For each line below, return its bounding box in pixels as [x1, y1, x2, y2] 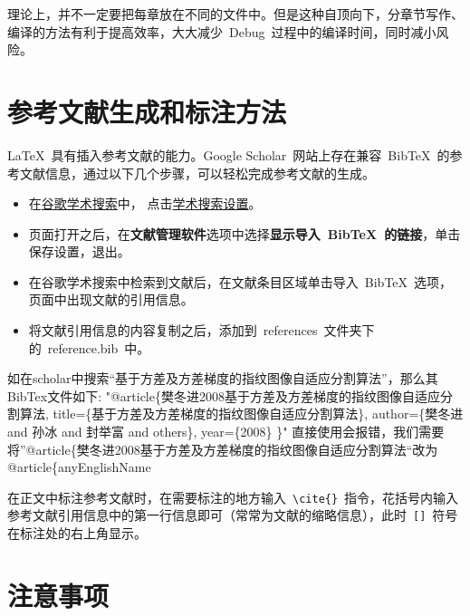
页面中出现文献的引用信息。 [28, 290, 194, 309]
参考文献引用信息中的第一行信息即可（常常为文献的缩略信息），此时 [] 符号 [7, 505, 458, 525]
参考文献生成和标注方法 [7, 92, 287, 130]
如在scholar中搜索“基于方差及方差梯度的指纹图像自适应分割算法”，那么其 [7, 369, 438, 388]
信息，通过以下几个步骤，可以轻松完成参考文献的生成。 [44, 163, 375, 182]
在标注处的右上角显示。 [7, 524, 147, 543]
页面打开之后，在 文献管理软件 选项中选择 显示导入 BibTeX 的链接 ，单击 [28, 224, 461, 243]
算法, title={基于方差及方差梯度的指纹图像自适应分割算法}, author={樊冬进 [19, 404, 464, 423]
